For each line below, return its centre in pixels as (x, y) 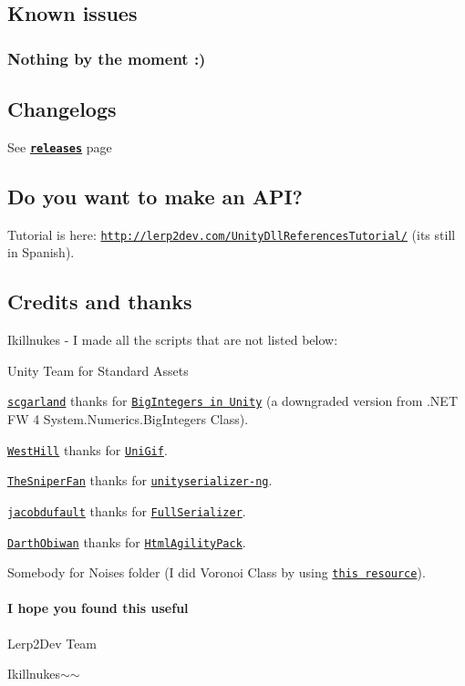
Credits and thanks (100, 301)
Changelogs (62, 109)
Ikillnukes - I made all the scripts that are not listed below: (173, 340)
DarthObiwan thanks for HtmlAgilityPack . (127, 541)
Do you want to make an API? (155, 196)
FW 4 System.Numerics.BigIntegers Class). (128, 418)
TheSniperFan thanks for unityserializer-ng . (140, 480)
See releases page (60, 146)
